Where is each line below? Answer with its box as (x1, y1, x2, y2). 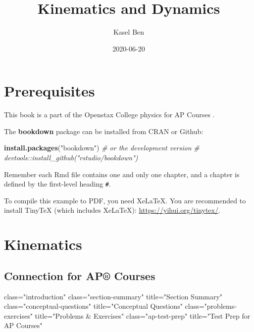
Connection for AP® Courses (4, 268, 155, 283)
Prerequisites (4, 81, 95, 101)
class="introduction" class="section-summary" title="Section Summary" (4, 291, 223, 301)
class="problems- (185, 301, 237, 311)
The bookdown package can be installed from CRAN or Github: (4, 126, 203, 136)
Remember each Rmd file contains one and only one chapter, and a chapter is (4, 169, 240, 179)
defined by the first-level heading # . (4, 179, 111, 189)
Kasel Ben (113, 27, 145, 37)
